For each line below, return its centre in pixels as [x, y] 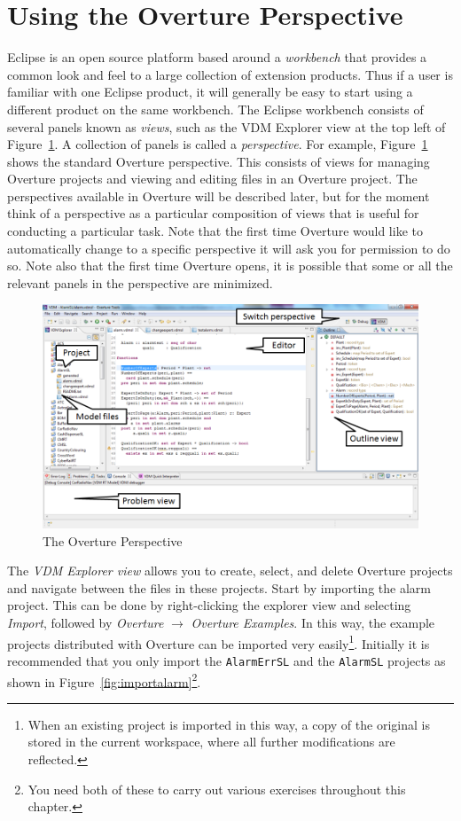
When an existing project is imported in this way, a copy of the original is [229, 724]
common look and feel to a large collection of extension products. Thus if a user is [230, 74]
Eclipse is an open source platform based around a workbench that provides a [217, 57]
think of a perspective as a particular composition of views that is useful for [213, 213]
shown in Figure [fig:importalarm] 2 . [104, 680]
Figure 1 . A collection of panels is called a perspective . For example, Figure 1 [218, 144]
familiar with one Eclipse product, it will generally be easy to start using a [210, 92]
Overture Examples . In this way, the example [313, 623]
